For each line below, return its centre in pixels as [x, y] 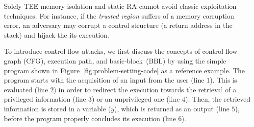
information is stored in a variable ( [58, 108]
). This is [224, 80]
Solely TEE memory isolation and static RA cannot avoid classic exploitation [120, 6]
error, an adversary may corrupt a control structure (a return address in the [118, 25]
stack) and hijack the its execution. [57, 34]
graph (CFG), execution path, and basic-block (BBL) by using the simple [115, 60]
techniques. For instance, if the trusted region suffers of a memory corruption [119, 15]
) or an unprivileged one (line [136, 99]
